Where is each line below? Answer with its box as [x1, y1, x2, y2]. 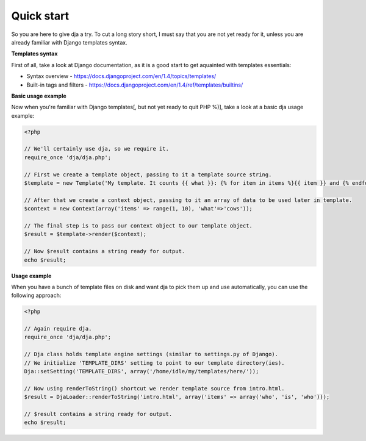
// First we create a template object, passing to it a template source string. [24, 171, 272, 178]
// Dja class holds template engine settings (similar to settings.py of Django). [24, 351, 279, 358]
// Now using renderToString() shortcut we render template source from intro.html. [24, 385, 285, 392]
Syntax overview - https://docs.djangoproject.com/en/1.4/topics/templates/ [26, 73, 217, 80]
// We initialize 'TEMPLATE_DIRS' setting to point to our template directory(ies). [24, 359, 285, 366]
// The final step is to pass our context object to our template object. [24, 222, 253, 229]
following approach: [11, 292, 62, 299]
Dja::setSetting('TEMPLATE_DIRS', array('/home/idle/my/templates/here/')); [24, 368, 259, 375]
